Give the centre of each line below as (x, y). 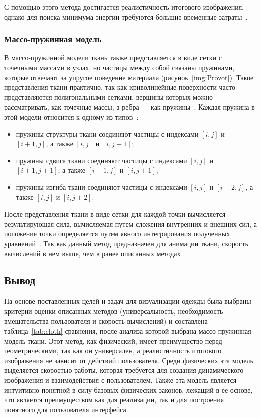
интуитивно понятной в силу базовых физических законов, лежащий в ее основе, (128, 390)
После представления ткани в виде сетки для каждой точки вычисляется (115, 214)
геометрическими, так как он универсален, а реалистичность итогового (113, 350)
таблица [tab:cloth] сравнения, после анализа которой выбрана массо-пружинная (128, 331)
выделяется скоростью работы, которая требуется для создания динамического (124, 370)
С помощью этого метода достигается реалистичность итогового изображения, (124, 7)
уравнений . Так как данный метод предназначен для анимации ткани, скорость (126, 243)
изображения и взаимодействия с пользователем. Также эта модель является (120, 380)
